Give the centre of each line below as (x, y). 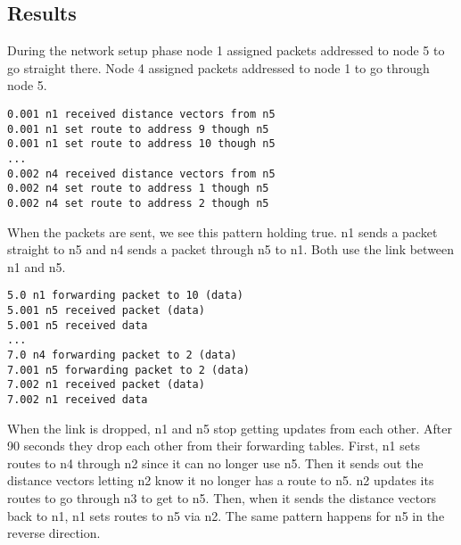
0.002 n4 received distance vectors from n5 (141, 173)
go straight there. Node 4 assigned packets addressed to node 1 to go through (218, 67)
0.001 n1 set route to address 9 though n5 (138, 129)
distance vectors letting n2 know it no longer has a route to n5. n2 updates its (221, 480)
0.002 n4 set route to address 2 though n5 (138, 203)
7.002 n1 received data (78, 399)
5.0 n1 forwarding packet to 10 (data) (125, 296)
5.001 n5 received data (78, 325)
